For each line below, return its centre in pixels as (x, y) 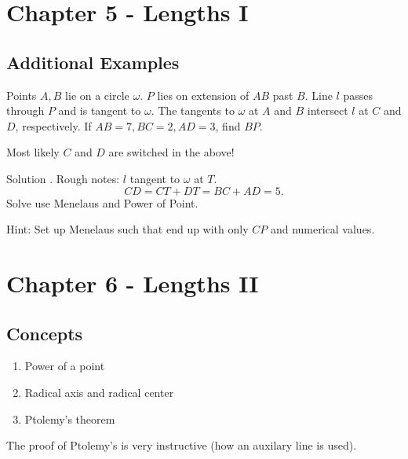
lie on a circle (97, 95)
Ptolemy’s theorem (70, 419)
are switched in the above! (171, 152)
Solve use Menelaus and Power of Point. (102, 202)
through (25, 110)
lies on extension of (203, 95)
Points (22, 95)
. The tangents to (193, 110)
